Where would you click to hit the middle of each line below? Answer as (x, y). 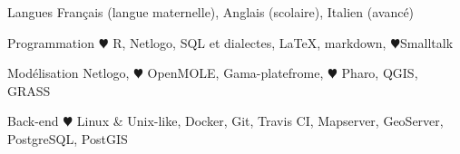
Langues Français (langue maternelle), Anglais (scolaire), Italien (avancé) (211, 12)
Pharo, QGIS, (380, 73)
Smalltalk (427, 42)
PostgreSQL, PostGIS (68, 138)
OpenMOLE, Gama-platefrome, (235, 73)
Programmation (51, 42)
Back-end (33, 121)
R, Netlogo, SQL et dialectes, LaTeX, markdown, (250, 42)
